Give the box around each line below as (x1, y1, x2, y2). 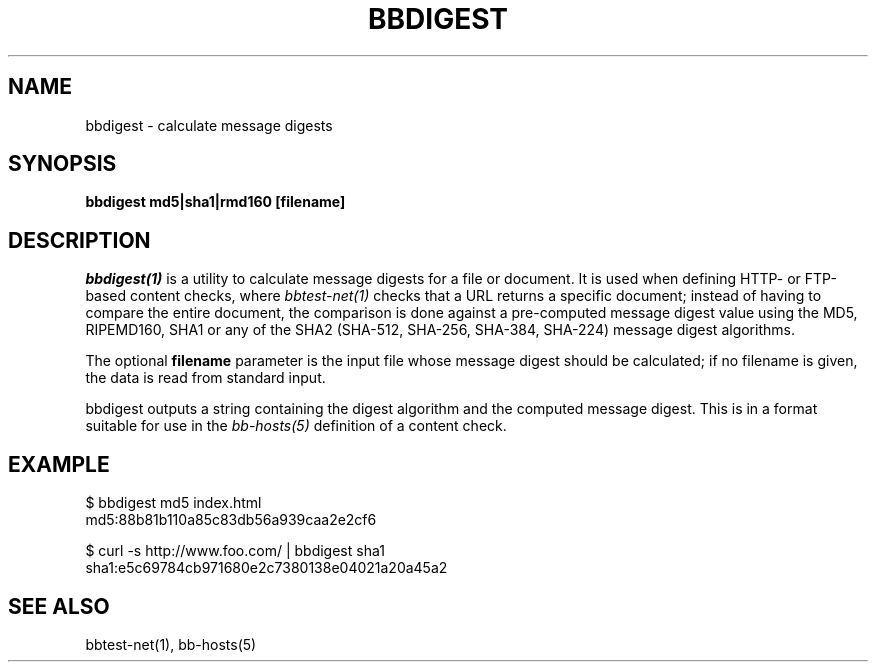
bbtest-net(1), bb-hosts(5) (85, 635, 257, 653)
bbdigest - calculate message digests (85, 116, 333, 134)
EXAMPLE (8, 451, 110, 477)
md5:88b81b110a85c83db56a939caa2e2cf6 (85, 511, 377, 529)
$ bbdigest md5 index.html (85, 494, 262, 512)
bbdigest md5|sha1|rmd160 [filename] (85, 193, 346, 211)
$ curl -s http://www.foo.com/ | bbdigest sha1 (85, 542, 385, 560)
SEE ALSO (8, 593, 110, 619)
